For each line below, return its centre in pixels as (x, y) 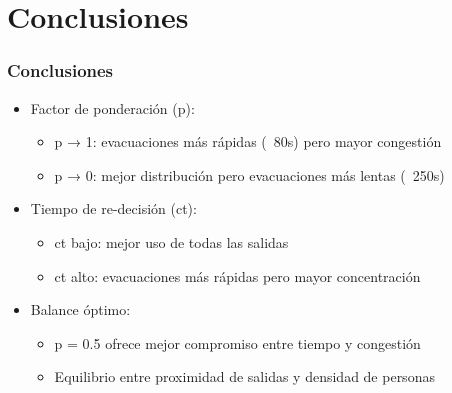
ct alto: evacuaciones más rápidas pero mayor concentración (237, 275)
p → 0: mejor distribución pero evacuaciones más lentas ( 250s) (249, 174)
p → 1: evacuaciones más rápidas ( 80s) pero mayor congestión (248, 141)
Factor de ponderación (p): (112, 107)
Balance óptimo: (80, 309)
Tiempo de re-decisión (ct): (113, 208)
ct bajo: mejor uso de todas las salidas (171, 241)
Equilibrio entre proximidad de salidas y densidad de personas (244, 376)
